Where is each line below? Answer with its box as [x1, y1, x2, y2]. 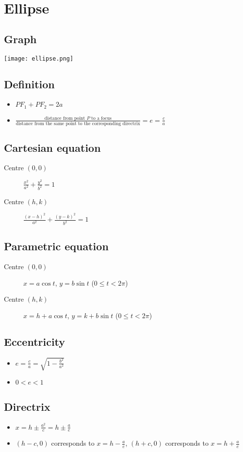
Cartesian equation [4, 140, 101, 155]
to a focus [91, 115, 112, 121]
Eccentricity [4, 334, 65, 349]
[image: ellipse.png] [4, 55, 74, 62]
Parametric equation [4, 239, 109, 254]
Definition [4, 76, 55, 91]
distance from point [44, 115, 85, 121]
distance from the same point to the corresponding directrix [16, 121, 140, 127]
